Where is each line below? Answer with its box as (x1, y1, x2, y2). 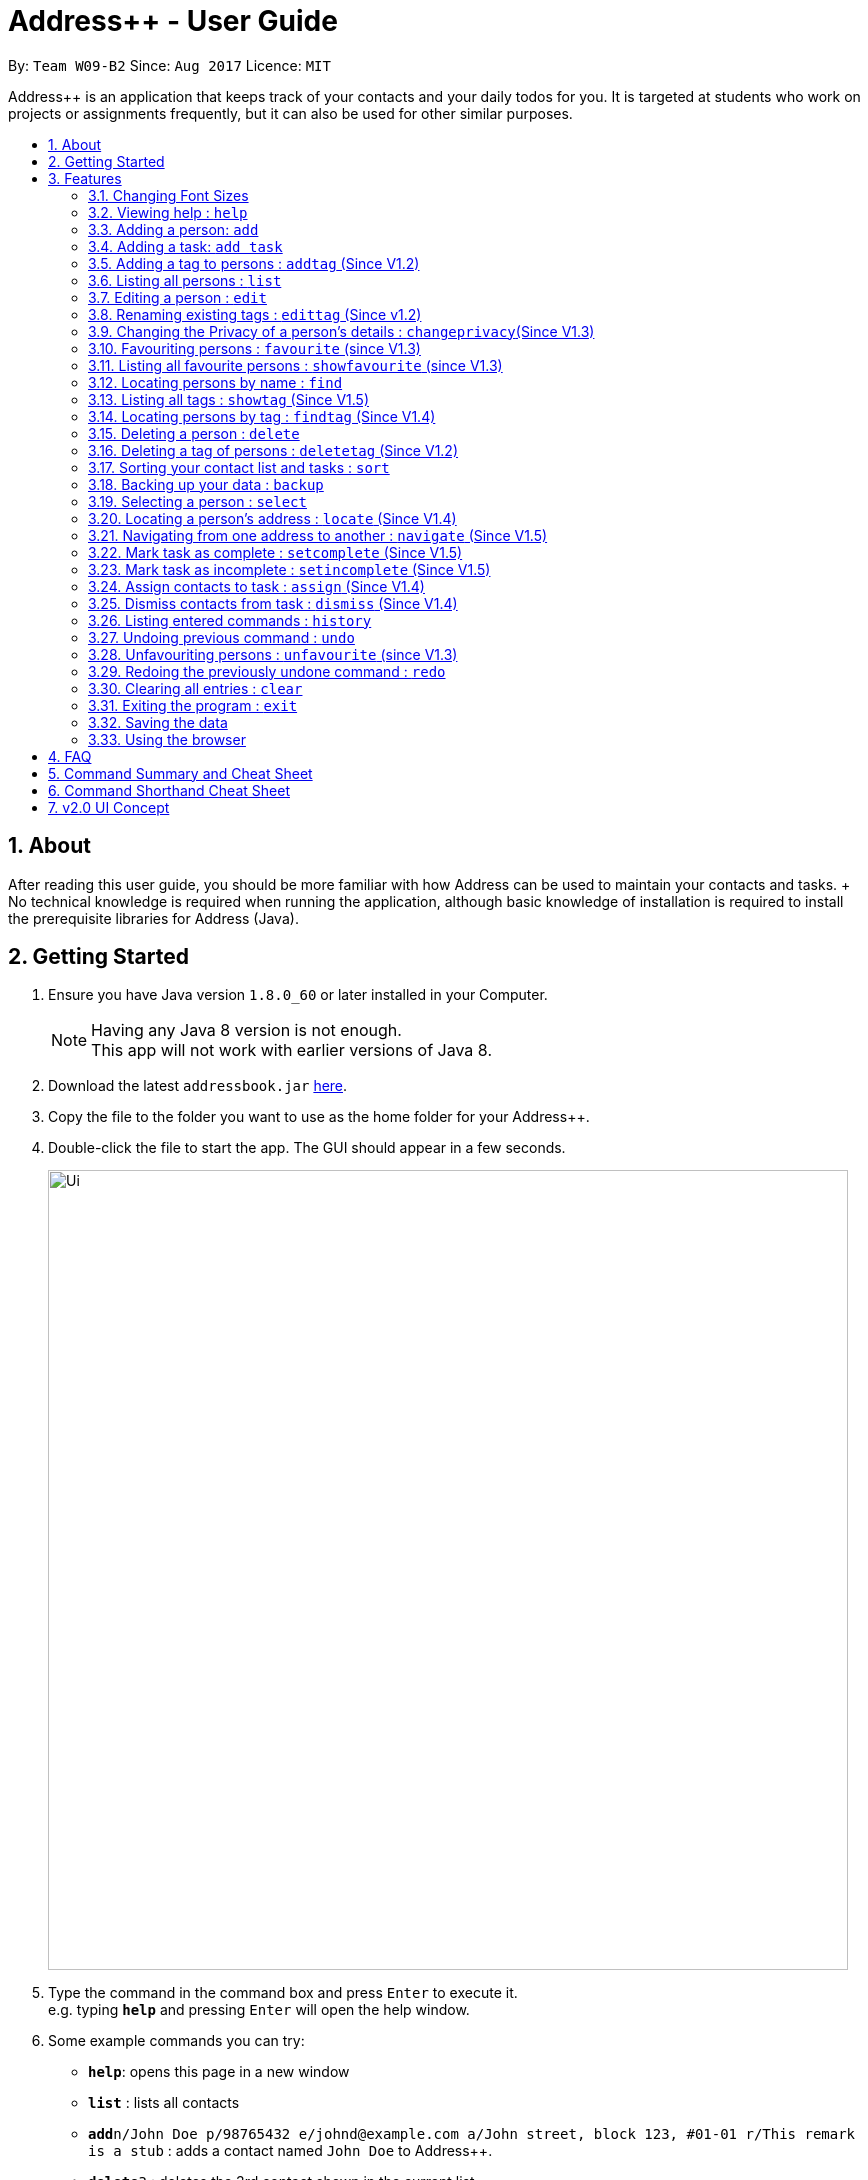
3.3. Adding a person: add (88, 220, 259, 238)
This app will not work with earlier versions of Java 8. (91, 1040, 492, 1061)
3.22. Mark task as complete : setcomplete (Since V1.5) (88, 543, 463, 561)
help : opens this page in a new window (88, 2063, 350, 2081)
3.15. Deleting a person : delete (88, 424, 300, 442)
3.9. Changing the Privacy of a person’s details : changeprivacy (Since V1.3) (88, 322, 595, 340)
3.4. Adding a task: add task (88, 237, 283, 255)
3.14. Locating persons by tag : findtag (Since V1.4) (88, 407, 436, 425)
